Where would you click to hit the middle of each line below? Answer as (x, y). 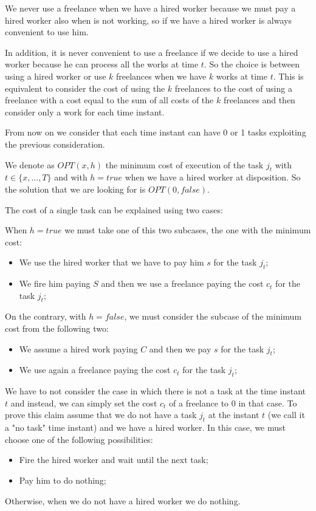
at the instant (234, 415)
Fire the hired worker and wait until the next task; (114, 460)
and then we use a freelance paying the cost (182, 283)
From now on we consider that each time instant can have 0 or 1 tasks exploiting (156, 132)
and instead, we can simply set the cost (84, 403)
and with (71, 177)
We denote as (30, 164)
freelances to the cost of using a (233, 88)
